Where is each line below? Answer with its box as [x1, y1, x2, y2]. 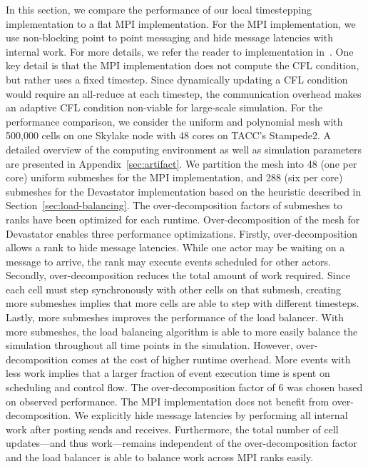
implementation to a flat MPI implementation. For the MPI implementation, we [6, 16, 356, 31]
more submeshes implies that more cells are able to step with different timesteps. [6, 296, 359, 311]
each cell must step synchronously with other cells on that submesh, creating [6, 281, 342, 296]
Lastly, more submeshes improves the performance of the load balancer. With [6, 310, 344, 325]
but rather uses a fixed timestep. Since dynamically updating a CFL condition [6, 71, 348, 86]
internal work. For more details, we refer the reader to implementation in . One [6, 44, 354, 59]
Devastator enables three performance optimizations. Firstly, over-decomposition [6, 226, 357, 241]
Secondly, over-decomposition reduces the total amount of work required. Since [6, 268, 350, 283]
